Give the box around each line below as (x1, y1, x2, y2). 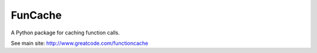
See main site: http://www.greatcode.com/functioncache (11, 40, 149, 47)
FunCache (11, 9, 62, 22)
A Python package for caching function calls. (11, 29, 120, 36)
